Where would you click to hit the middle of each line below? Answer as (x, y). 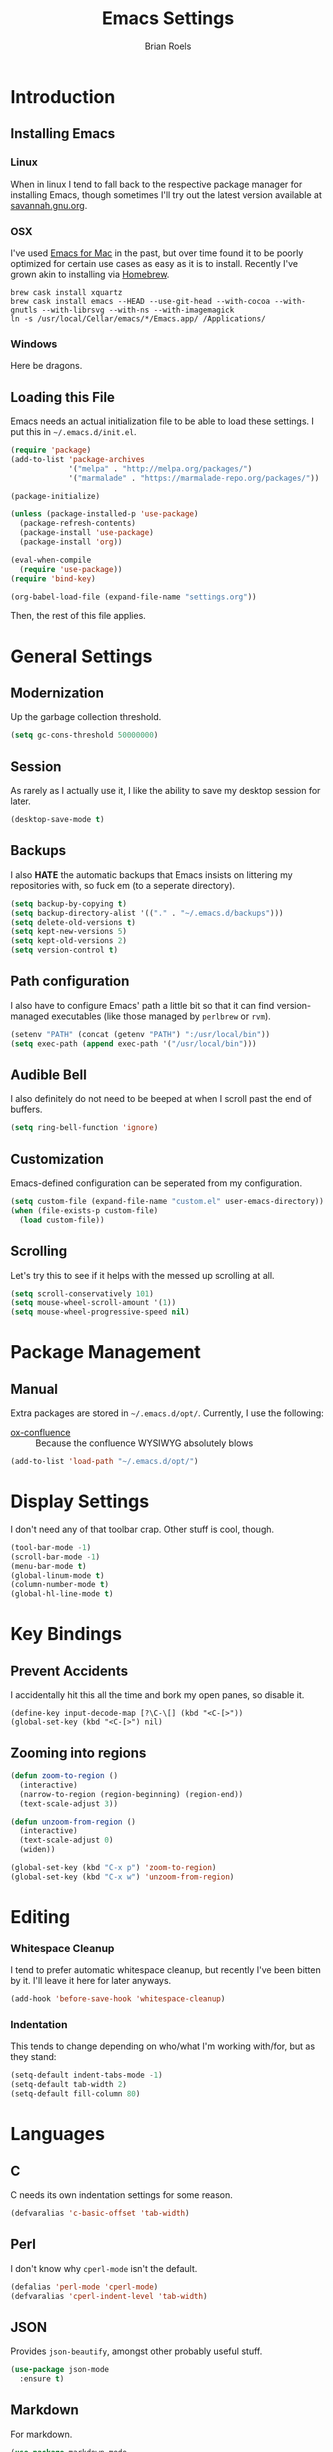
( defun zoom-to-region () (64, 1776)
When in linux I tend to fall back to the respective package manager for (156, 184)
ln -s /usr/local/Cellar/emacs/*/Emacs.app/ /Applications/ (138, 318)
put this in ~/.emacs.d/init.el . (73, 432)
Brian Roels (168, 46)
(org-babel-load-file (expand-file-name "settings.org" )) (133, 597)
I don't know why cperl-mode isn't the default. (104, 2268)
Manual (34, 1388)
